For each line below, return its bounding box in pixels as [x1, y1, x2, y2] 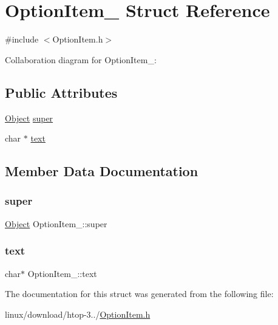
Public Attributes [5, 83, 118, 101]
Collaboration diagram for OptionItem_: [5, 53, 157, 66]
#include [5, 33, 39, 46]
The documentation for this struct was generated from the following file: [5, 287, 274, 300]
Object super [5, 111, 53, 124]
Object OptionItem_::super [5, 217, 107, 230]
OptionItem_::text [27, 267, 97, 279]
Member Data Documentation [5, 162, 198, 180]
